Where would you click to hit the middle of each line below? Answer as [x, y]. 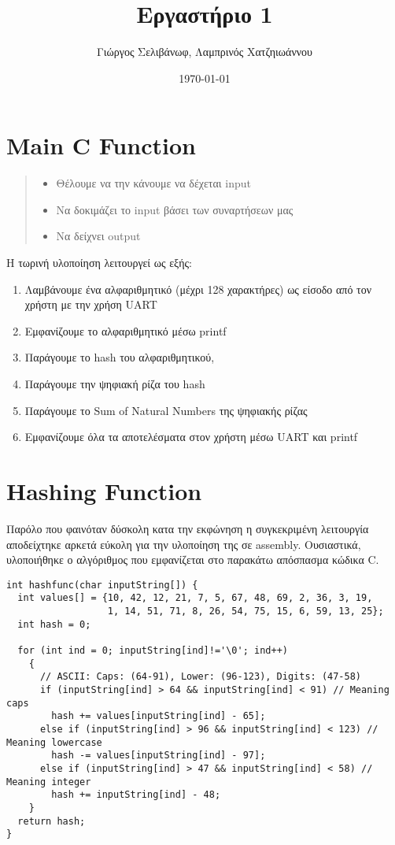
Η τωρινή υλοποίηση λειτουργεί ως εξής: [100, 263]
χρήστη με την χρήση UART [91, 304]
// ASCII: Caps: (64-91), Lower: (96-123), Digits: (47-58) [201, 677]
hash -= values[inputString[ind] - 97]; [159, 756]
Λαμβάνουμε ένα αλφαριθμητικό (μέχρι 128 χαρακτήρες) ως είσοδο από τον [198, 289]
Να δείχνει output [98, 236]
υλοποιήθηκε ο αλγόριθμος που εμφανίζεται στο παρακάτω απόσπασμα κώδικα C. [193, 560]
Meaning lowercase [54, 742]
